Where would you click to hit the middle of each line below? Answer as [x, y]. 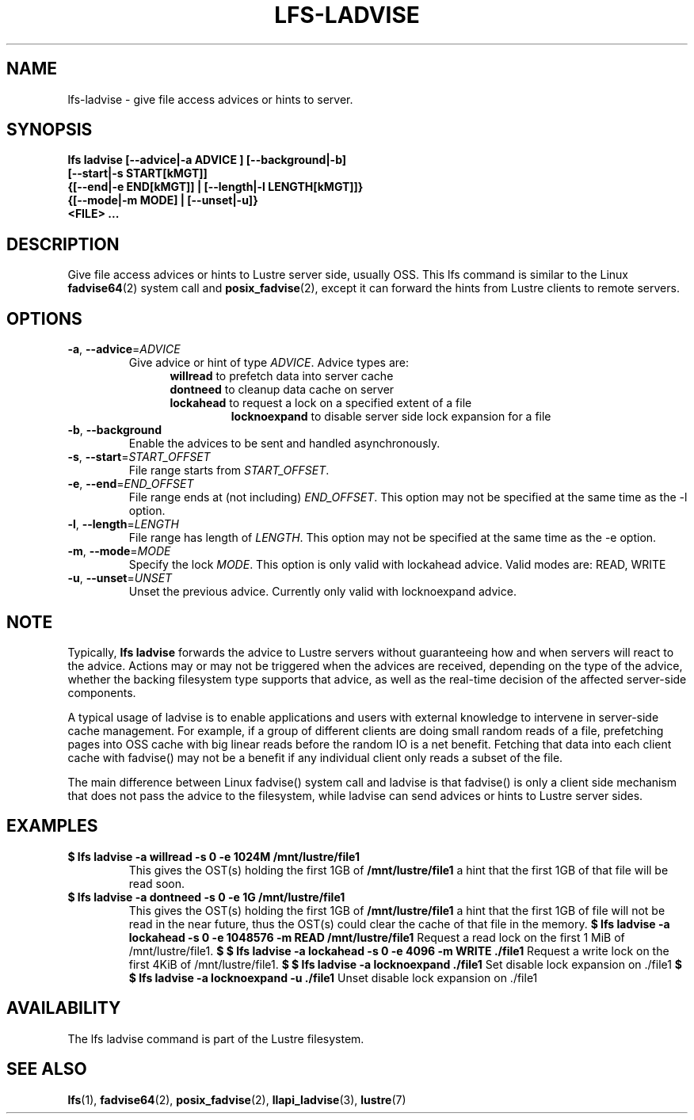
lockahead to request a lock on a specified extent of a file [321, 403]
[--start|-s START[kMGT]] [137, 173]
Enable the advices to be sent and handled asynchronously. [284, 444]
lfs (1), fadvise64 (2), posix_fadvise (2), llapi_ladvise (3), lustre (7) [237, 1099]
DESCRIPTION [63, 244]
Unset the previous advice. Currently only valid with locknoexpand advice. [322, 592]
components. [102, 692]
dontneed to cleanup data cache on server [282, 390]
